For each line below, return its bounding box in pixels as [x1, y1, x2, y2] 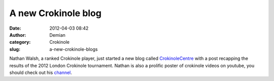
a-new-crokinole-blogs [49, 46, 98, 52]
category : [9, 39, 31, 45]
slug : [9, 46, 20, 52]
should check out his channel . [9, 69, 72, 75]
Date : [9, 25, 21, 31]
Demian [49, 32, 66, 38]
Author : [9, 32, 26, 38]
